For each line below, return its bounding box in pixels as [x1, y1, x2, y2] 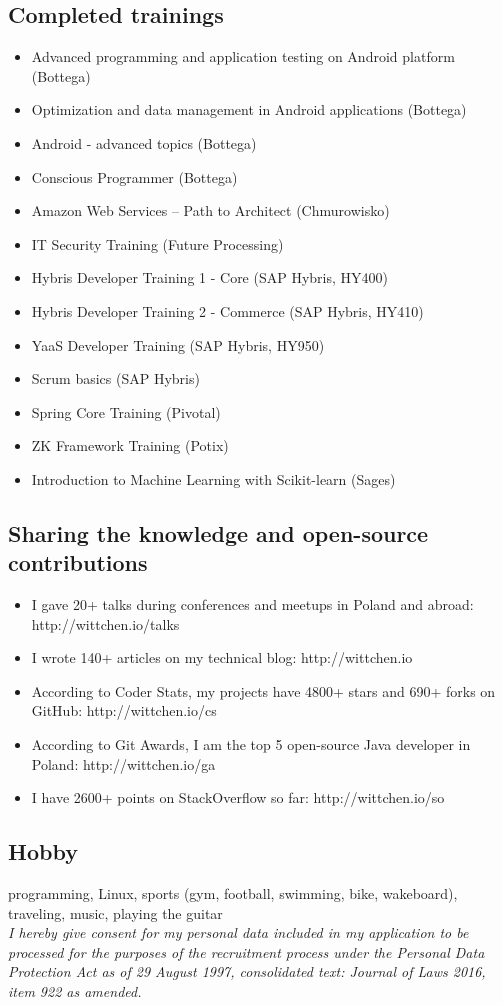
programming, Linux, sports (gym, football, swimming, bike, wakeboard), [8, 883, 458, 904]
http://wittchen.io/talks [31, 613, 180, 634]
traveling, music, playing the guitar [8, 902, 223, 923]
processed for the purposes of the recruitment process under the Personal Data [8, 941, 485, 962]
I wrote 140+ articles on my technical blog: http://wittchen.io [31, 647, 413, 668]
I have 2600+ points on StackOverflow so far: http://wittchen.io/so [31, 787, 445, 808]
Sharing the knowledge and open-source [8, 517, 429, 548]
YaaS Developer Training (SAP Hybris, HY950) [31, 334, 325, 355]
